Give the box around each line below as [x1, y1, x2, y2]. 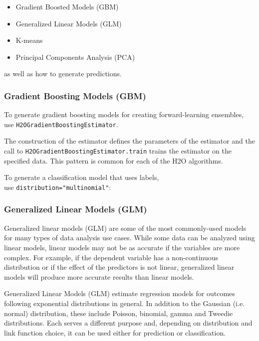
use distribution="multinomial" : [4, 181, 111, 192]
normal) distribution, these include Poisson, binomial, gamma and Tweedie [4, 308, 233, 318]
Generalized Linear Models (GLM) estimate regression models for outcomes [4, 288, 235, 299]
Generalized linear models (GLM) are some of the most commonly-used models [4, 222, 247, 233]
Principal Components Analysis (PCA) [15, 51, 135, 62]
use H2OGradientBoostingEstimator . [4, 119, 118, 129]
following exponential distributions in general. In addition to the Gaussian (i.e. [4, 298, 245, 308]
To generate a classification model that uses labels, [4, 172, 159, 182]
